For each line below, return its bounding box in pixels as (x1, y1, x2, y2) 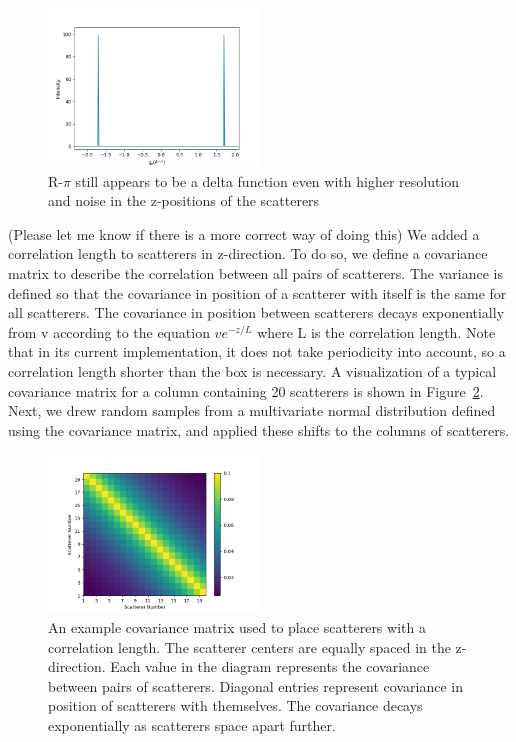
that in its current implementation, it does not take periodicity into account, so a (8, 341, 506, 362)
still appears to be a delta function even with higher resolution (75, 170, 460, 191)
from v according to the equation (8, 321, 210, 342)
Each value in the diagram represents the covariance (110, 656, 430, 677)
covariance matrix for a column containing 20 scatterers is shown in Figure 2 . (8, 380, 484, 401)
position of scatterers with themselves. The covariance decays (48, 695, 423, 716)
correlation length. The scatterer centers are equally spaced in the (48, 636, 451, 657)
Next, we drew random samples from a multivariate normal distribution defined (8, 400, 496, 421)
